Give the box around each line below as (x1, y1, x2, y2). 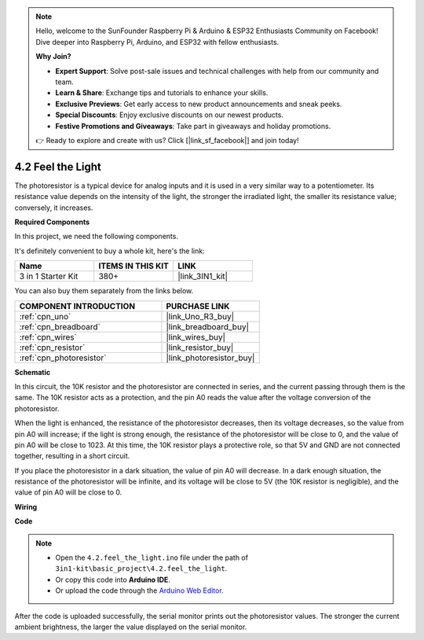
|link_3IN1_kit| (177, 271, 228, 282)
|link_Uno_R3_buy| (166, 311, 235, 322)
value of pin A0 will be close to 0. (14, 487, 122, 497)
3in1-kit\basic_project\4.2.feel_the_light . (55, 564, 228, 573)
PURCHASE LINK (166, 300, 230, 311)
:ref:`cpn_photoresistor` (19, 352, 107, 363)
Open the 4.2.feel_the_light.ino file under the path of (55, 553, 249, 562)
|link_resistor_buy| (166, 342, 234, 353)
